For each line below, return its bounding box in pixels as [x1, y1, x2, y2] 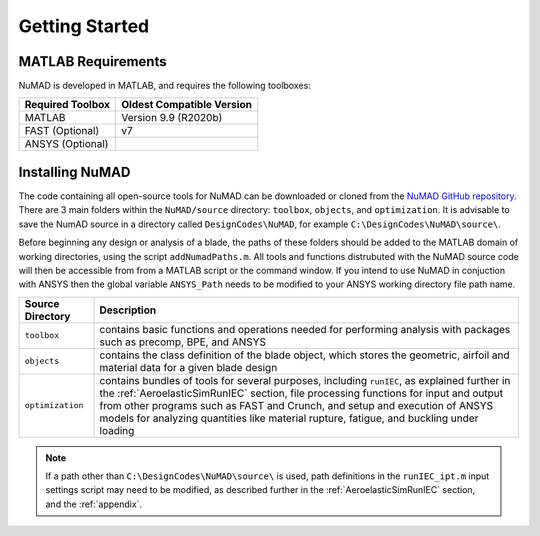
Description [99, 303, 157, 317]
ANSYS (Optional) [24, 137, 109, 151]
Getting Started [18, 15, 150, 37]
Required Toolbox [24, 98, 110, 112]
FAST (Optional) [24, 124, 100, 138]
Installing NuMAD [18, 163, 131, 180]
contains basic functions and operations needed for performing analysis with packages [99, 322, 511, 336]
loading [99, 423, 135, 437]
